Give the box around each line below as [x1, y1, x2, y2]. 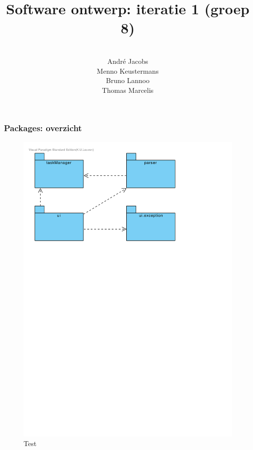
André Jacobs [107, 56, 148, 66]
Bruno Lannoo [106, 75, 150, 85]
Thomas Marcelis [102, 84, 154, 95]
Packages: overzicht [4, 122, 82, 134]
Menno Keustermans [97, 65, 159, 76]
